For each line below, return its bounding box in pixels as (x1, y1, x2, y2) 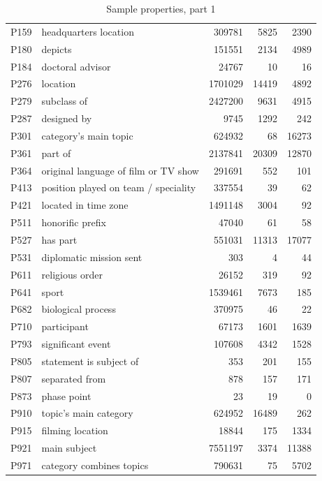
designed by (41, 111, 92, 126)
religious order (41, 267, 103, 281)
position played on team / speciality (41, 180, 196, 195)
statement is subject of (41, 353, 139, 368)
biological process (41, 302, 116, 316)
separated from (41, 371, 106, 385)
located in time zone (41, 198, 129, 212)
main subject (41, 441, 97, 455)
